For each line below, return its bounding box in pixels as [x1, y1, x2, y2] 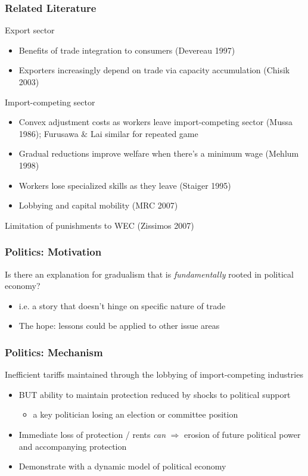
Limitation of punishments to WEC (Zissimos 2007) [5, 219, 194, 231]
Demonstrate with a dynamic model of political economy [18, 460, 226, 472]
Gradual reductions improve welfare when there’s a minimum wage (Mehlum [18, 147, 299, 160]
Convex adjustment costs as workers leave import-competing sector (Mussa [18, 116, 293, 128]
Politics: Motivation [5, 244, 102, 259]
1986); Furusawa [18, 127, 79, 139]
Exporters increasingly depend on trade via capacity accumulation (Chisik [18, 64, 290, 76]
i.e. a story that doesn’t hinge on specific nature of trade [18, 299, 226, 312]
